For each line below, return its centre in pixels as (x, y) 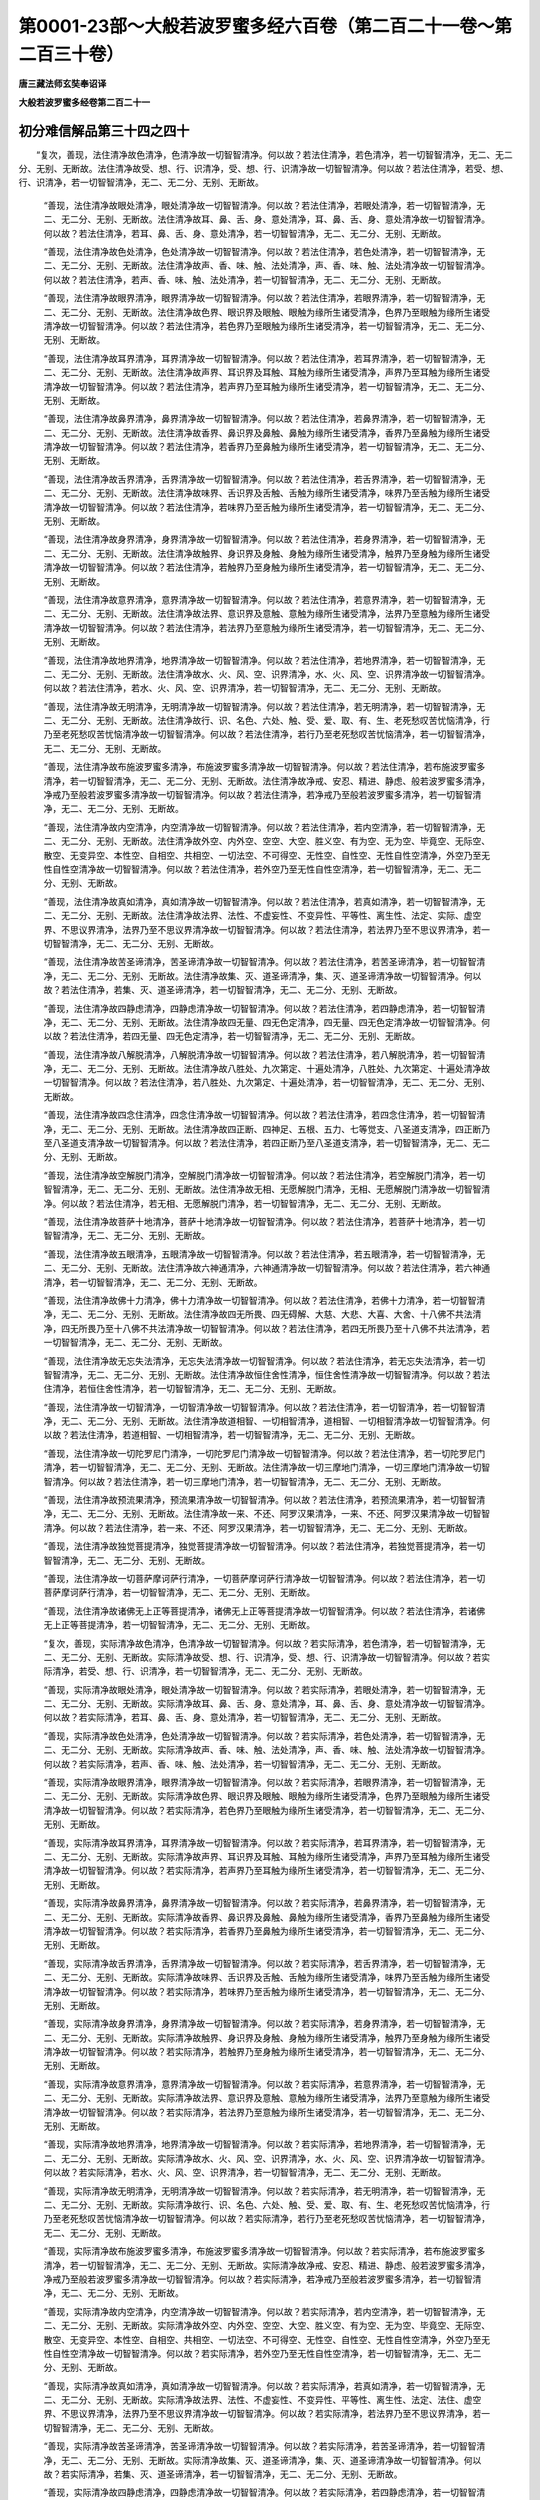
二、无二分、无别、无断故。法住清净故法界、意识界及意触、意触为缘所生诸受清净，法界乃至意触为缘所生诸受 (266, 614)
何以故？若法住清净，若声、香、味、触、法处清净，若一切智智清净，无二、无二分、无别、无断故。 (245, 279)
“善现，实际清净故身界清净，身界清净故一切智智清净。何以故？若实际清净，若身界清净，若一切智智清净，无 (264, 2024)
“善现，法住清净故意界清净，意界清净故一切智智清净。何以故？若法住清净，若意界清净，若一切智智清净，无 (264, 599)
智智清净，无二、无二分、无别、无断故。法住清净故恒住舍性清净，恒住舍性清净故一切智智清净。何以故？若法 (266, 1374)
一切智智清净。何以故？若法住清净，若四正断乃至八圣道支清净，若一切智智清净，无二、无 (297, 1143)
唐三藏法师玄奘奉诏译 (62, 84)
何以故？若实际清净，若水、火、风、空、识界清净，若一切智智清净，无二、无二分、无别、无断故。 (245, 2172)
